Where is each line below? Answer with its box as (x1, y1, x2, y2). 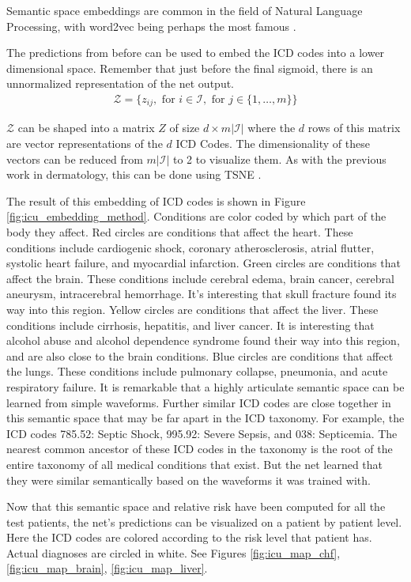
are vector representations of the (6, 135, 163, 152)
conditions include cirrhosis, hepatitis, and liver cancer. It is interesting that (6, 316, 375, 333)
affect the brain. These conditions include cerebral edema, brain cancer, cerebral (6, 270, 394, 286)
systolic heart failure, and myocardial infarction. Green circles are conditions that (6, 255, 401, 271)
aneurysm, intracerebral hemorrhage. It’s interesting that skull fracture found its (6, 285, 397, 302)
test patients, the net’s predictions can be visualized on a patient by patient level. (6, 513, 402, 530)
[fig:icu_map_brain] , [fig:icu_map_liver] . (6, 560, 208, 576)
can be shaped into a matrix (17, 119, 155, 136)
